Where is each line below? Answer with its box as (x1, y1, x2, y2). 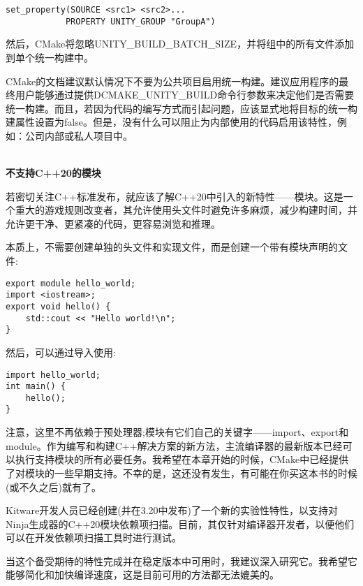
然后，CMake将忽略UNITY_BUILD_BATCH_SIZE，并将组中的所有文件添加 (6, 36, 355, 51)
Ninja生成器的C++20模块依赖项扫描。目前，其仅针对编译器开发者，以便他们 (6, 516, 355, 531)
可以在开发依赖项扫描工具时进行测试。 (6, 530, 181, 545)
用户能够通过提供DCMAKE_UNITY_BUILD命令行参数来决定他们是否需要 (15, 87, 355, 102)
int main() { (6, 381, 66, 392)
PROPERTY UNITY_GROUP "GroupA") (65, 16, 216, 27)
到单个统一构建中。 (6, 50, 94, 64)
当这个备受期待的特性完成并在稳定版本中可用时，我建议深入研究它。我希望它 (6, 553, 357, 568)
